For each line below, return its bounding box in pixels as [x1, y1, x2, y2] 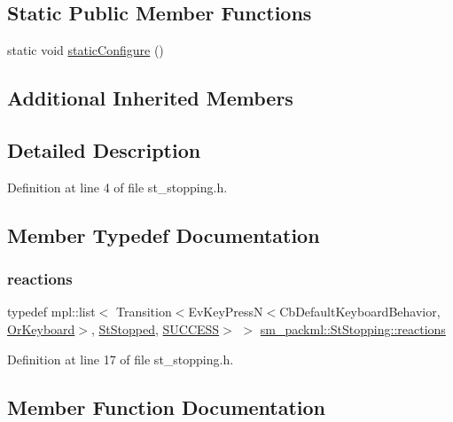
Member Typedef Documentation [7, 221, 320, 248]
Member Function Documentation [7, 393, 326, 420]
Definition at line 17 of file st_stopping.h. [7, 349, 234, 368]
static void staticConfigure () [7, 41, 164, 59]
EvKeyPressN [188, 302, 263, 321]
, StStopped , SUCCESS [90, 319, 220, 338]
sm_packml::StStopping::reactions [260, 319, 446, 338]
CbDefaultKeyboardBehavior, [279, 302, 441, 321]
